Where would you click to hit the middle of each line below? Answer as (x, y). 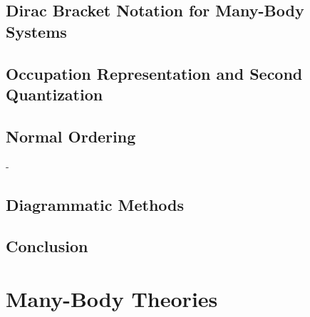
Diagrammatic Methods (95, 204)
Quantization (55, 94)
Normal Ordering (71, 136)
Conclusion (47, 246)
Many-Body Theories (112, 298)
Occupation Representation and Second (154, 73)
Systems (36, 31)
